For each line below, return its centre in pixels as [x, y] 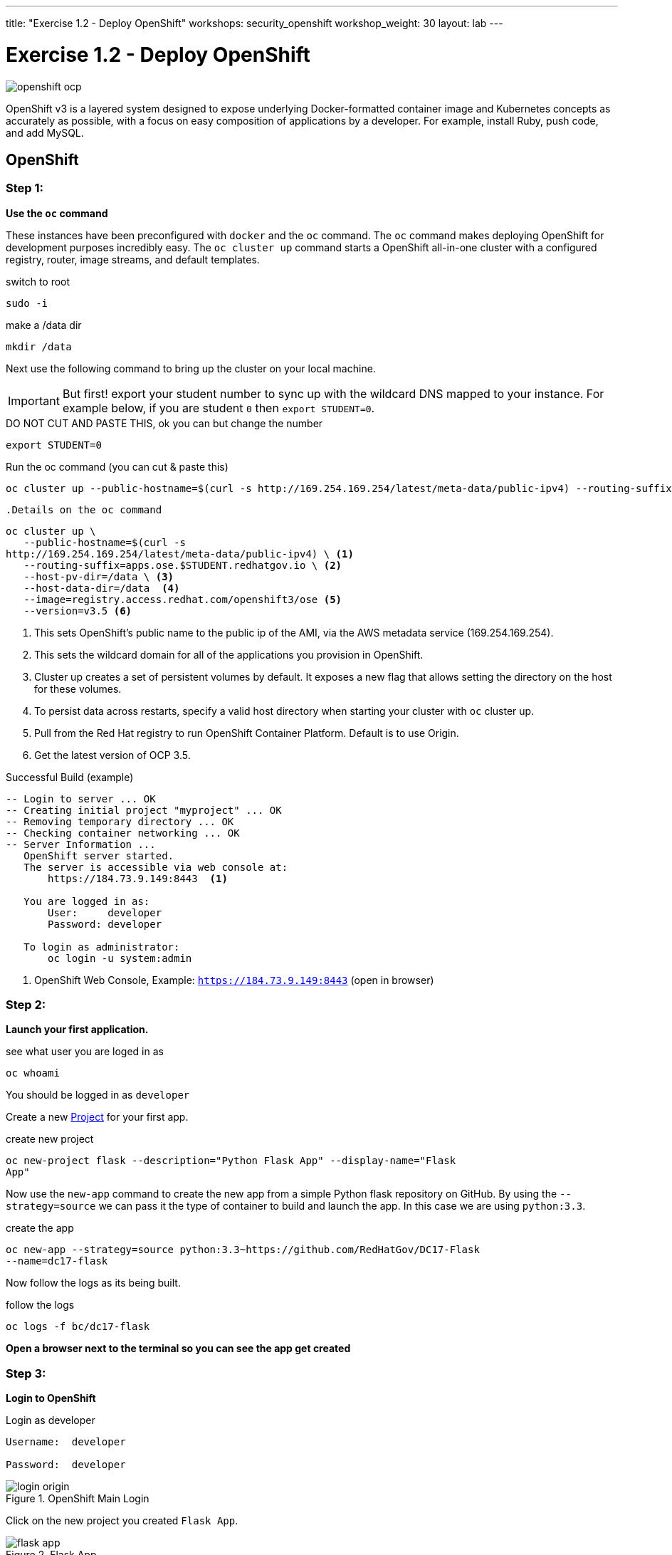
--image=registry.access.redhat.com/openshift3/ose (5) [183, 599]
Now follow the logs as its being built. [93, 1283]
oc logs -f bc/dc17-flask [78, 1327]
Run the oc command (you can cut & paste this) [117, 466]
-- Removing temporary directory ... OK [120, 821]
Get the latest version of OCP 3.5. [112, 755]
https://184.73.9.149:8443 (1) [138, 878]
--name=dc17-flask [57, 1261]
